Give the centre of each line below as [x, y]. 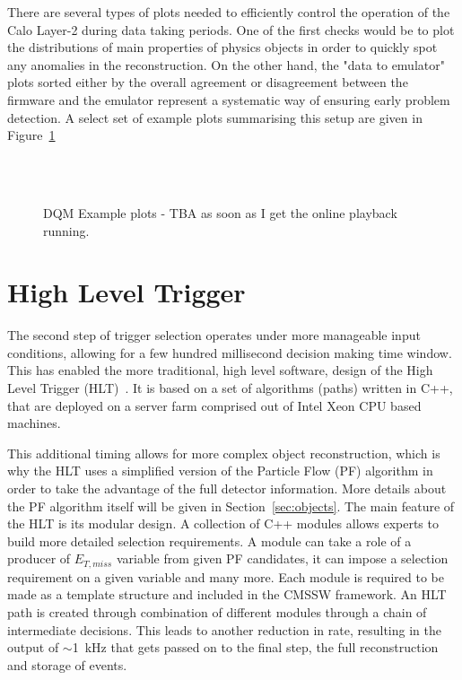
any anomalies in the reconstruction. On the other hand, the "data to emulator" [226, 64]
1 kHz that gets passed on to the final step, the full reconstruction [255, 647]
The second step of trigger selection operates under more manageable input [214, 335]
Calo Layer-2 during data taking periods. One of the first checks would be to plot [231, 29]
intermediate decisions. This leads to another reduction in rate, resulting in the [224, 629]
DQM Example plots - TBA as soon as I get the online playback [220, 212]
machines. [34, 423]
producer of [39, 558]
